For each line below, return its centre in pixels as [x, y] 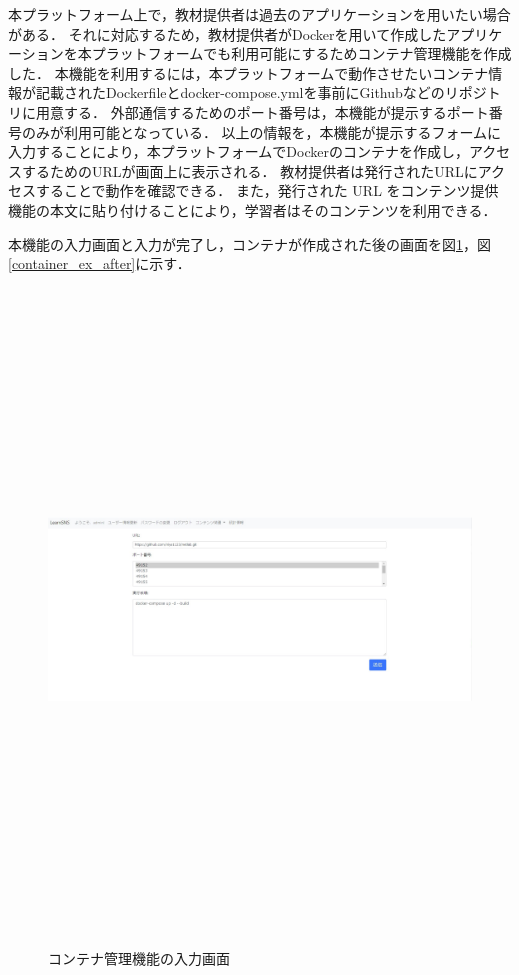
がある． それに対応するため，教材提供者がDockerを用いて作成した [227, 33]
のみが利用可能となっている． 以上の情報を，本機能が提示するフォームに [261, 131]
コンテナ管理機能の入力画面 [139, 957]
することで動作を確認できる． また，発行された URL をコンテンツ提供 [267, 190]
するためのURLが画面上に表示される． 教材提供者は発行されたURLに [249, 170]
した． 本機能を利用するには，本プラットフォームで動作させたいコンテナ [248, 72]
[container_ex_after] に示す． [99, 263]
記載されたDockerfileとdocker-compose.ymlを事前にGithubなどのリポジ [261, 92]
